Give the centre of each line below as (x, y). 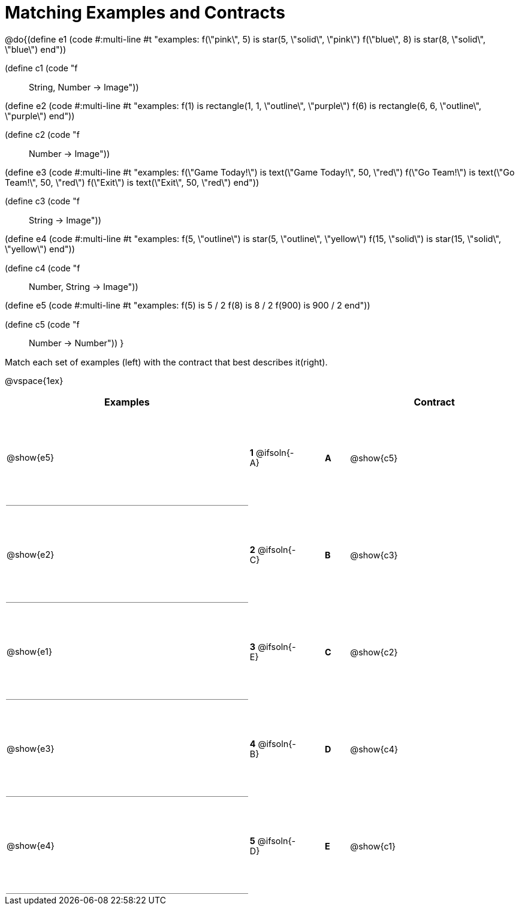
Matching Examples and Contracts (145, 13)
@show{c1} (373, 846)
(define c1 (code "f (41, 68)
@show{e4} (31, 846)
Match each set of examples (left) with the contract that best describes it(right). (166, 362)
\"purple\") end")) (40, 116)
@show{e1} (30, 652)
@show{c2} (374, 652)
